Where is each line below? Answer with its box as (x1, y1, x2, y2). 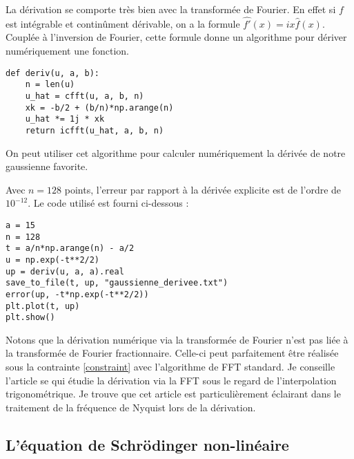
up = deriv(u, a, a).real (6, 266, 124, 277)
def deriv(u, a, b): (6, 68, 100, 78)
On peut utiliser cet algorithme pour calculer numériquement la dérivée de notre (6, 145, 346, 160)
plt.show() (6, 312, 55, 323)
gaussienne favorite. (6, 159, 88, 174)
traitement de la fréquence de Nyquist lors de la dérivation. (6, 400, 256, 414)
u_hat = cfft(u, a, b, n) (25, 91, 144, 101)
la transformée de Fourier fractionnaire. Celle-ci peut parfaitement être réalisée (6, 346, 339, 360)
